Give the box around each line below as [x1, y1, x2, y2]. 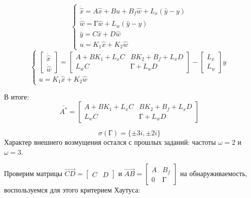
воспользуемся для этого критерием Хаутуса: [4, 185, 140, 195]
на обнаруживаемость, [180, 168, 248, 179]
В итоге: [4, 91, 29, 101]
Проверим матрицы [4, 168, 63, 179]
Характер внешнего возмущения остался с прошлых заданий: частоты [4, 137, 216, 147]
